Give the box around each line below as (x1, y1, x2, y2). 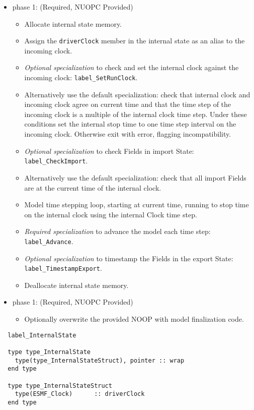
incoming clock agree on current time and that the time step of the (24, 99, 231, 109)
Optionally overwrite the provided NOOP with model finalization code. (24, 313, 244, 324)
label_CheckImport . (24, 155, 88, 166)
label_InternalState (8, 331, 76, 339)
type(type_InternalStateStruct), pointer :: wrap (15, 357, 185, 364)
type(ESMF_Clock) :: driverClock (15, 390, 145, 398)
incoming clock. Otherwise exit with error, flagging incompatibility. (24, 129, 231, 139)
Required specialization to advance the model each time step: (24, 226, 211, 237)
